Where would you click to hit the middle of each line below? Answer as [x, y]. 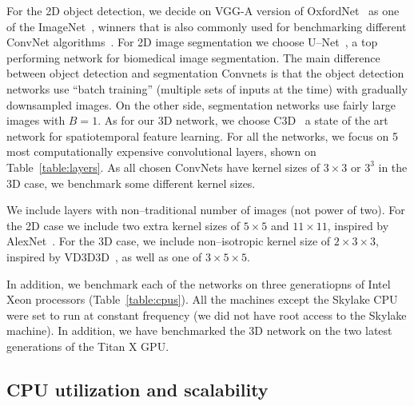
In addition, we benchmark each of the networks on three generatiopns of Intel [199, 283]
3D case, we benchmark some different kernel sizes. [131, 183]
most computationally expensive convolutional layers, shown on [161, 151]
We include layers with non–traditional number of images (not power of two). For [206, 210]
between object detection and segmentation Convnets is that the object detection [205, 73]
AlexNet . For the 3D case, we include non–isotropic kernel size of [169, 241]
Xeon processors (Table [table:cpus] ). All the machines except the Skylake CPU [202, 299]
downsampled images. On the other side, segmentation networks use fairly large [201, 104]
